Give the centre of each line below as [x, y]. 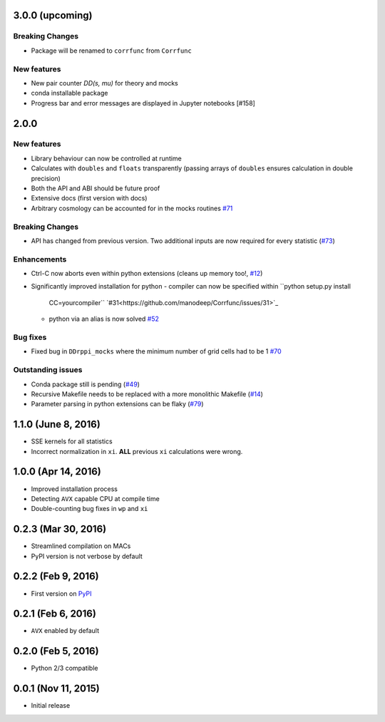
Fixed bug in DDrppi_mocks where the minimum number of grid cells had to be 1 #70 [156, 351]
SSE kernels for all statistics [72, 441]
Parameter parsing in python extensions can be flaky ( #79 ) [117, 404]
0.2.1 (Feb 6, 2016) [55, 614]
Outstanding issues [48, 370]
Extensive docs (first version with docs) [89, 198]
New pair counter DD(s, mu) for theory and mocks [104, 83]
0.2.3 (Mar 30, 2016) [60, 529]
